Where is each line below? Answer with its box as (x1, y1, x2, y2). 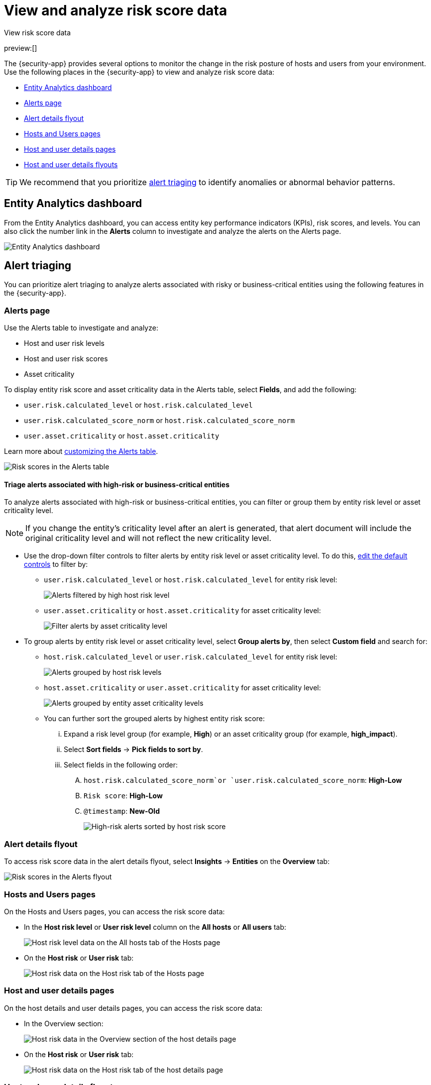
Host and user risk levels (24, 339, 105, 348)
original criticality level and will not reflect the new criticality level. (25, 533, 272, 543)
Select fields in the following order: (64, 760, 178, 769)
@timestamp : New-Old (84, 807, 160, 816)
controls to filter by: (24, 560, 88, 569)
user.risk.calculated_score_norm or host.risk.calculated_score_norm (24, 416, 295, 425)
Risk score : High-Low (84, 791, 163, 800)
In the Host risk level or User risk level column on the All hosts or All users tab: (24, 922, 287, 931)
